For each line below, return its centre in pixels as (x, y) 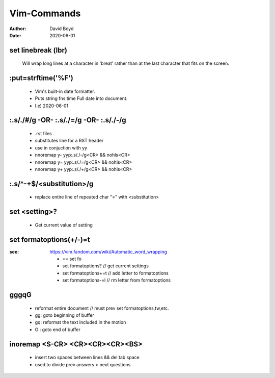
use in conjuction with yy (61, 147)
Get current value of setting (64, 225)
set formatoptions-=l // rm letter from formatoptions (117, 280)
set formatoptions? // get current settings (105, 266)
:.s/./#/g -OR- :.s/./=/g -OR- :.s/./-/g (68, 120)
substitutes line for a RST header (69, 141)
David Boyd (62, 29)
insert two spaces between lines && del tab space (87, 358)
